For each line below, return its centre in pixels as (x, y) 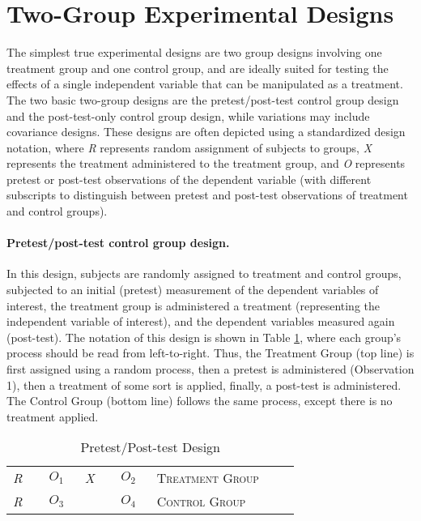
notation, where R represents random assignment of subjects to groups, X (189, 147)
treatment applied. (53, 416)
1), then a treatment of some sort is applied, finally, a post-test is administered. (204, 384)
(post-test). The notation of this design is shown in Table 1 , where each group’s (204, 337)
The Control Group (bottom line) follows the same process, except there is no (200, 401)
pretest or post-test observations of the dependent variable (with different (189, 179)
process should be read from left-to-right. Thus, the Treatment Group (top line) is (210, 353)
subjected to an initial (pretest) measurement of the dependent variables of (193, 290)
